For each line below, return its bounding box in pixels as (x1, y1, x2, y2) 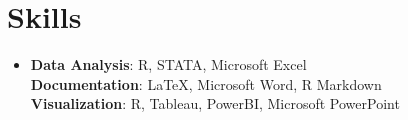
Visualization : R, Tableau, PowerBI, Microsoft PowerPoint (30, 93, 400, 114)
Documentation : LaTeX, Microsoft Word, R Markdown (30, 73, 382, 94)
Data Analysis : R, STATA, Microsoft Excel (30, 54, 307, 75)
